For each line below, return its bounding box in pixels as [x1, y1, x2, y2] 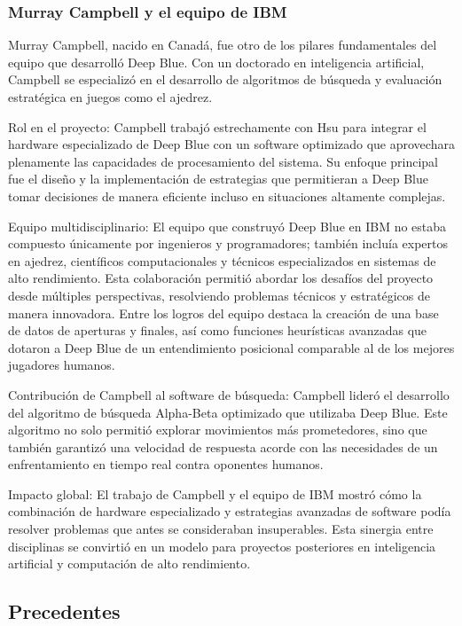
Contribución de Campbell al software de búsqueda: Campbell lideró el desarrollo [8, 385, 450, 403]
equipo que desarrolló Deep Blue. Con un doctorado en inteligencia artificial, [8, 52, 425, 71]
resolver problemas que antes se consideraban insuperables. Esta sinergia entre [8, 520, 434, 538]
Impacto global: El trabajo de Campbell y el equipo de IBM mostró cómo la [8, 484, 422, 503]
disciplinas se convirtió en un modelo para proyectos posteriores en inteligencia [8, 536, 436, 555]
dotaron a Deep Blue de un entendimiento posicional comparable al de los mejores [8, 338, 455, 356]
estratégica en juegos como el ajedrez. [8, 88, 213, 106]
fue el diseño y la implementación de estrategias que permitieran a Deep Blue [8, 169, 428, 188]
